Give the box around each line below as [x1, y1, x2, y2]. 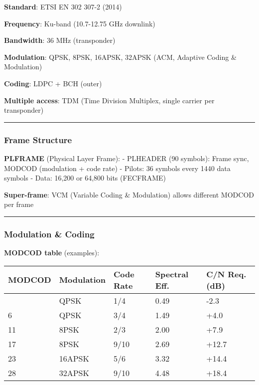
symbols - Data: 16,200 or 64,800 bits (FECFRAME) [4, 173, 166, 183]
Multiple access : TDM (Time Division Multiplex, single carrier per [4, 95, 215, 105]
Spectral [155, 268, 189, 280]
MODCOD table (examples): [4, 247, 100, 258]
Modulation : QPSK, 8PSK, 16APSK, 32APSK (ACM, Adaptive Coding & [4, 51, 237, 62]
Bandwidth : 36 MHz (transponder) [4, 35, 116, 45]
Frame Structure [4, 133, 72, 146]
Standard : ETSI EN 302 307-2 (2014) [4, 1, 122, 11]
